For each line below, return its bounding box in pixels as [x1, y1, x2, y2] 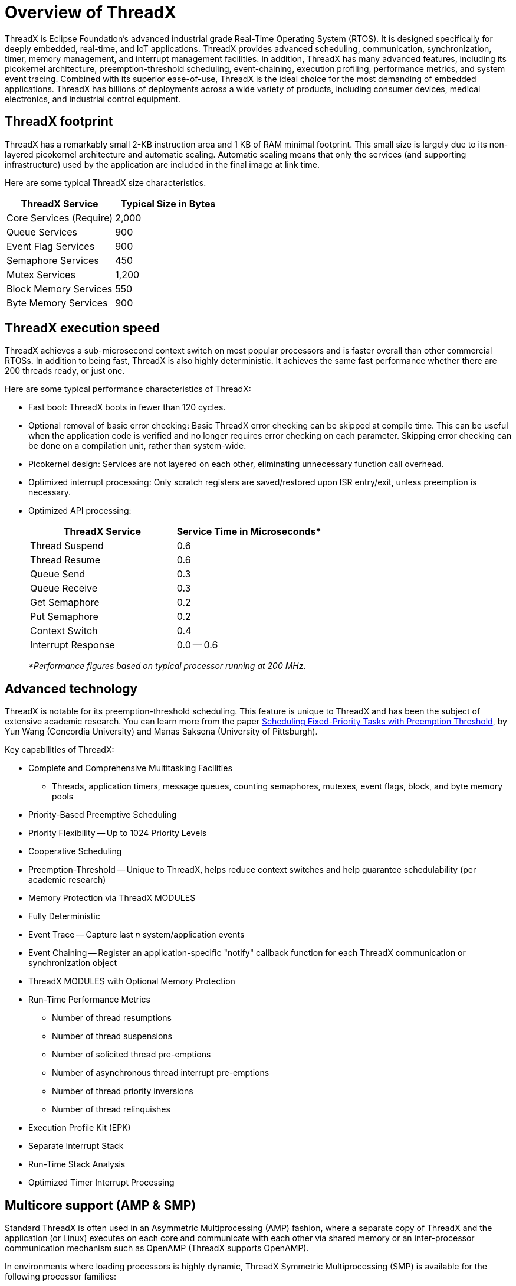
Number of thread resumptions [52, 1013, 172, 1023]
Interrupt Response [30, 639, 115, 651]
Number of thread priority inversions [52, 1086, 193, 1096]
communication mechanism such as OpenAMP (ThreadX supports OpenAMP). [5, 1243, 309, 1254]
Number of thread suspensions [52, 1031, 173, 1042]
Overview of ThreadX [5, 2, 176, 22]
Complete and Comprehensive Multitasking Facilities [28, 763, 232, 773]
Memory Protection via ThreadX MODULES [28, 893, 196, 903]
